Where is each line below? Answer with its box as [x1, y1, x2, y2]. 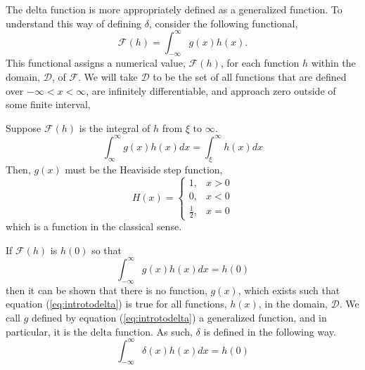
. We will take [78, 70, 138, 84]
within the [311, 55, 356, 70]
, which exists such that [238, 282, 340, 297]
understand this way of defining [6, 15, 142, 30]
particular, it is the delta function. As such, [6, 324, 193, 338]
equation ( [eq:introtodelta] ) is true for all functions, [6, 296, 227, 311]
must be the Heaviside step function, [65, 161, 223, 176]
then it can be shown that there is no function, [6, 282, 207, 297]
